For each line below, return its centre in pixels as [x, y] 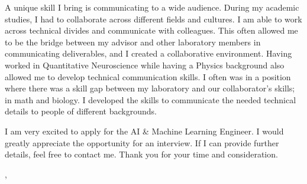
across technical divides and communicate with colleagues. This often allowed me [151, 30]
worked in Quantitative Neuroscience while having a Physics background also [145, 65]
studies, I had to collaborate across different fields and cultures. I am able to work [153, 19]
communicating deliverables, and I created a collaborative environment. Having [148, 53]
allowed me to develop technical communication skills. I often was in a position [148, 76]
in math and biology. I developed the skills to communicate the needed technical [151, 99]
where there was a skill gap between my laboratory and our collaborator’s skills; [150, 88]
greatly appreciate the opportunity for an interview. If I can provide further [142, 142]
